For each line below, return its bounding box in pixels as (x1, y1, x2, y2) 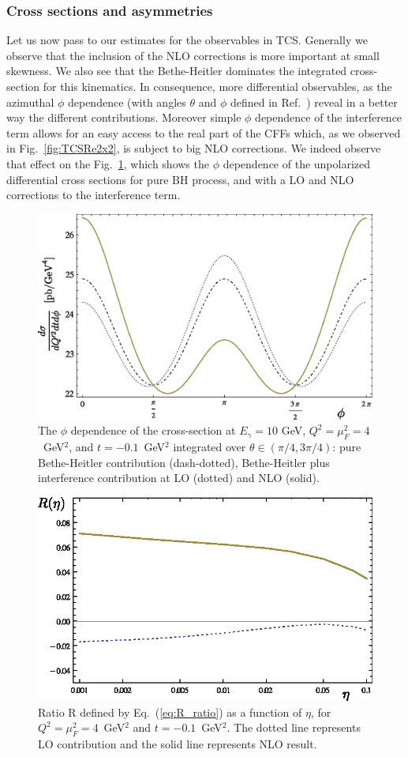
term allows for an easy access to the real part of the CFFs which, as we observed (6, 124, 401, 141)
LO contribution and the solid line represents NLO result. (38, 736, 317, 752)
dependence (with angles (67, 93, 186, 110)
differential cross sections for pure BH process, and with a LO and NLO (6, 171, 354, 187)
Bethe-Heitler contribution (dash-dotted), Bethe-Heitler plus (38, 454, 330, 470)
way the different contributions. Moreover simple (6, 109, 241, 126)
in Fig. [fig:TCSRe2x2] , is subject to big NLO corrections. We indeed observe (6, 140, 381, 156)
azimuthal (6, 93, 54, 110)
